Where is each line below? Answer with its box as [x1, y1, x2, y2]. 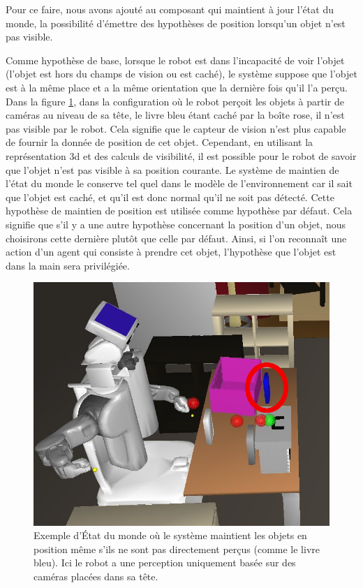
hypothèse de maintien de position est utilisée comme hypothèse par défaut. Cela [6, 203, 353, 218]
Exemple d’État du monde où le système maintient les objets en [34, 528, 307, 543]
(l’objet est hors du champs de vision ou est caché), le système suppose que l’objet [6, 66, 357, 81]
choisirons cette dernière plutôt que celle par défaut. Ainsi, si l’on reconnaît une [6, 230, 347, 245]
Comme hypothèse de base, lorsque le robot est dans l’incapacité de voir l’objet [6, 52, 345, 67]
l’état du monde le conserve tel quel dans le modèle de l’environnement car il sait [6, 176, 353, 191]
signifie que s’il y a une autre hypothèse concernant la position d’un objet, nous [6, 216, 346, 231]
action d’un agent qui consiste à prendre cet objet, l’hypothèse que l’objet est [6, 244, 336, 259]
